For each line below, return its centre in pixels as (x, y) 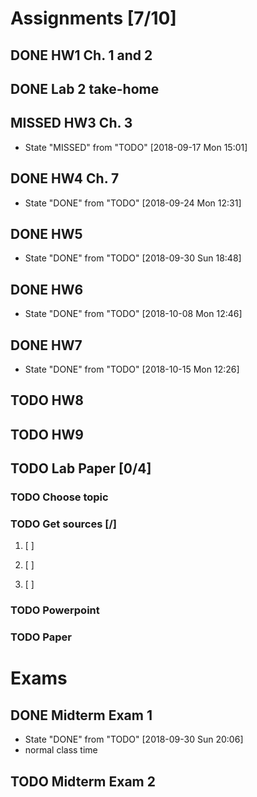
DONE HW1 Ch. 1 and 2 (81, 55)
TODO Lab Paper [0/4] (81, 468)
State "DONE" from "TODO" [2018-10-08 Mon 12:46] (133, 314)
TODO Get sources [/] (63, 524)
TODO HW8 (47, 400)
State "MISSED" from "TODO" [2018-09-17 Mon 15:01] (136, 147)
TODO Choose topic (59, 497)
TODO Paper (41, 637)
